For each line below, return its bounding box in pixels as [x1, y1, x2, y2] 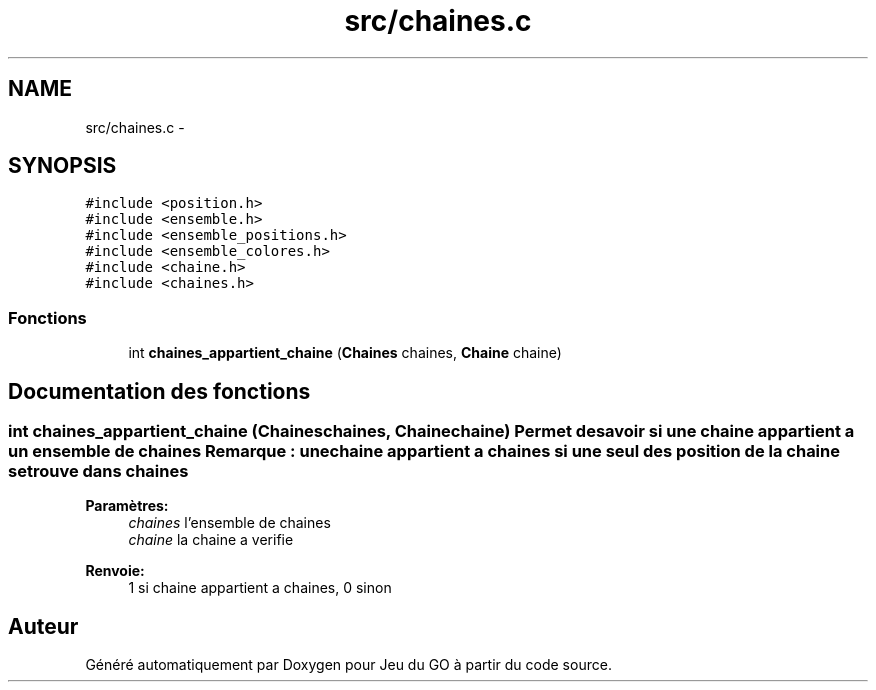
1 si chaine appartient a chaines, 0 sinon [128, 579, 392, 597]
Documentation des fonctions [8, 378, 311, 404]
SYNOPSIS [8, 153, 117, 179]
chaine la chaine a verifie [128, 531, 294, 549]
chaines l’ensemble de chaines [128, 514, 331, 532]
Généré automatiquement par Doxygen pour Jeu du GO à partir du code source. [85, 656, 612, 674]
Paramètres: [85, 497, 169, 515]
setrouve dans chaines [8, 461, 189, 482]
